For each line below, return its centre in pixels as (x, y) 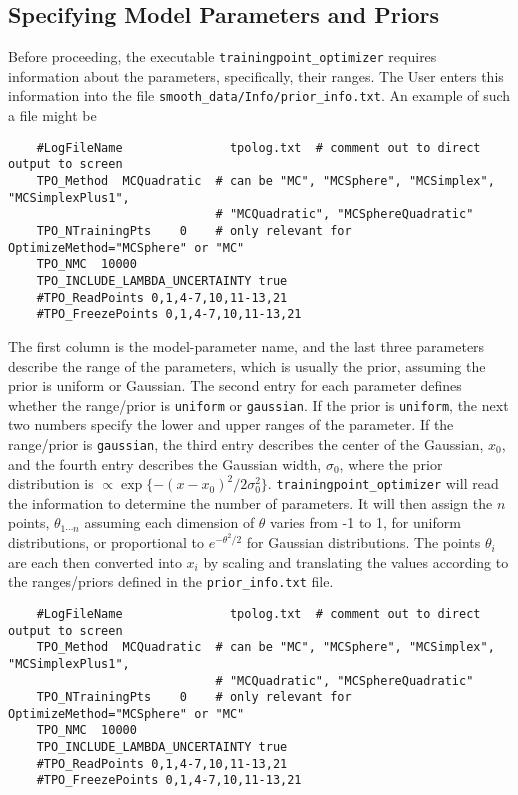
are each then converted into (95, 561)
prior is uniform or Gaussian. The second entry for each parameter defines (235, 385)
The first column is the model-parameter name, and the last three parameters (246, 345)
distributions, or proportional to (106, 542)
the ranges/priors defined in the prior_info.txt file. (171, 581)
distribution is (51, 483)
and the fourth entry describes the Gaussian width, (165, 463)
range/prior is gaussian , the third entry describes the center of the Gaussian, (246, 443)
